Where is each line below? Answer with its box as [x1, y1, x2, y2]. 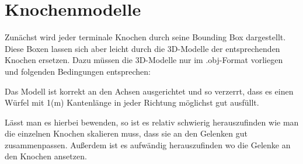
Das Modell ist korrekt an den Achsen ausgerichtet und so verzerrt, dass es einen [5, 85, 294, 97]
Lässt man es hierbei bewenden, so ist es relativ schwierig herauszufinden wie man [5, 116, 299, 128]
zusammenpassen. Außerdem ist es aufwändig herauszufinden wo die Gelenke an [5, 138, 291, 151]
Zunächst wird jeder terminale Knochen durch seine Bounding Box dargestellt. [5, 31, 286, 43]
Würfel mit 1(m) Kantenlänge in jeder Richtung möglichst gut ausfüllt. [5, 96, 259, 109]
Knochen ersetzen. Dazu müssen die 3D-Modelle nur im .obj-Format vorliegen [5, 54, 283, 66]
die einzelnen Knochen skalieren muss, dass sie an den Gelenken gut [5, 127, 248, 139]
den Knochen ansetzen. [5, 150, 87, 162]
